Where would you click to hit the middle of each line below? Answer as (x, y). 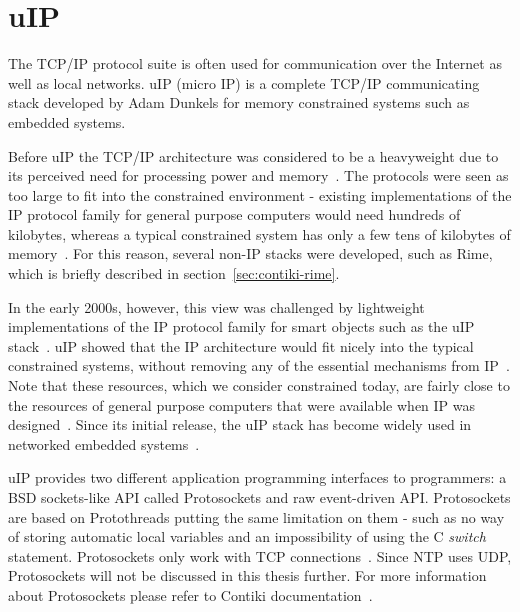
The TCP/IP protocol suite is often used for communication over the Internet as (255, 63)
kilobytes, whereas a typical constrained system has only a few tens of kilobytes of (259, 233)
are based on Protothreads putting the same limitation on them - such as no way (256, 516)
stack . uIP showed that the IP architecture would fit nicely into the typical (241, 345)
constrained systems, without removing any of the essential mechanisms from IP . (259, 365)
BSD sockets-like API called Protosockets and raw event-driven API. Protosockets (259, 497)
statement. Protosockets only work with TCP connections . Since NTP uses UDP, (260, 555)
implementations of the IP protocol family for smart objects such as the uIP (241, 326)
